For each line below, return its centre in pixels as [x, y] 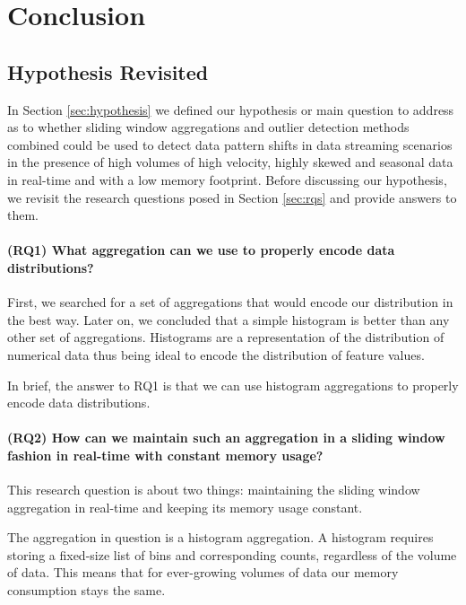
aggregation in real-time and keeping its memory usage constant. [185, 507]
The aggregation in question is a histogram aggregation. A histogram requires [220, 537]
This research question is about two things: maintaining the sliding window [214, 490]
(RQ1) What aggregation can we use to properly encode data [201, 250]
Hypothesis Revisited [108, 71]
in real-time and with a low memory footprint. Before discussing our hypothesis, [227, 179]
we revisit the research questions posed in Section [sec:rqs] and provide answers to [232, 197]
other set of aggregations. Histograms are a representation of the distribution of [226, 337]
